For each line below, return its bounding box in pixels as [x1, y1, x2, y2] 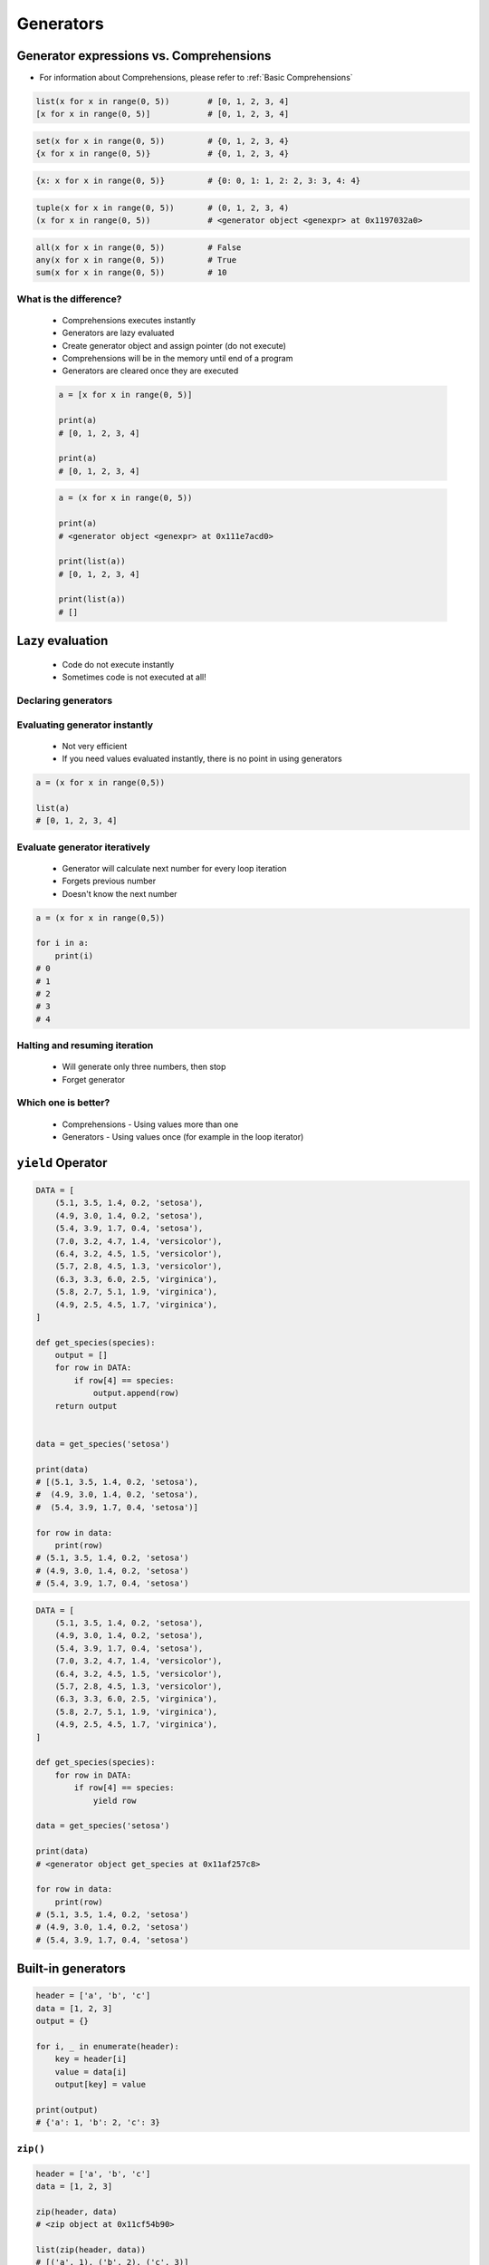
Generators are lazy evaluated [62, 327, 175, 339]
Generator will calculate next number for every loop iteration [62, 863, 287, 873]
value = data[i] [54, 2067, 127, 2077]
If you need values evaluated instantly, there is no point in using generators [62, 753, 343, 765]
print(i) [54, 950, 94, 960]
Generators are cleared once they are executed [62, 365, 239, 376]
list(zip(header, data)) [35, 2244, 147, 2255]
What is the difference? [16, 293, 122, 305]
